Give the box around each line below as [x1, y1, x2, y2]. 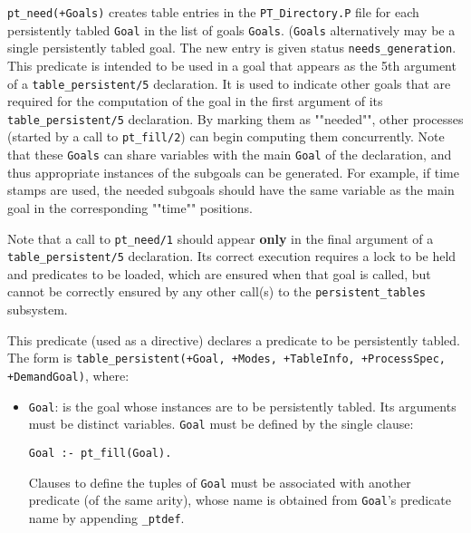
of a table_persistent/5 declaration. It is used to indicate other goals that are [7, 73, 451, 92]
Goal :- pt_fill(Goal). [28, 446, 172, 460]
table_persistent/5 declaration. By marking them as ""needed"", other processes [7, 109, 464, 128]
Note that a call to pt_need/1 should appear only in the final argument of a [7, 228, 434, 247]
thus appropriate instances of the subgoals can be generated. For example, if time [7, 162, 459, 181]
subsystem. [7, 300, 68, 319]
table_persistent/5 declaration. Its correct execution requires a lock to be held [7, 247, 457, 266]
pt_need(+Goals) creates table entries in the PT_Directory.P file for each [7, 3, 419, 21]
